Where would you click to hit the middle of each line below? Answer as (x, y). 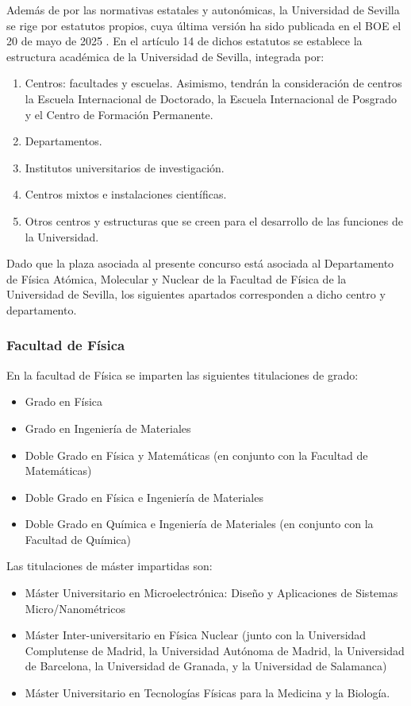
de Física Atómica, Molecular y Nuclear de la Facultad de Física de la (177, 278)
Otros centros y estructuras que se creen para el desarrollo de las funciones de (214, 220)
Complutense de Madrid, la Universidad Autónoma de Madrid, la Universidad (215, 650)
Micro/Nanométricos (75, 608)
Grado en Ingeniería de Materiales (108, 428)
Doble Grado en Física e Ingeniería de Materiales (144, 497)
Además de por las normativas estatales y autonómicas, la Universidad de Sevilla (203, 10)
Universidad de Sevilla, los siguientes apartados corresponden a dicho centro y (196, 294)
